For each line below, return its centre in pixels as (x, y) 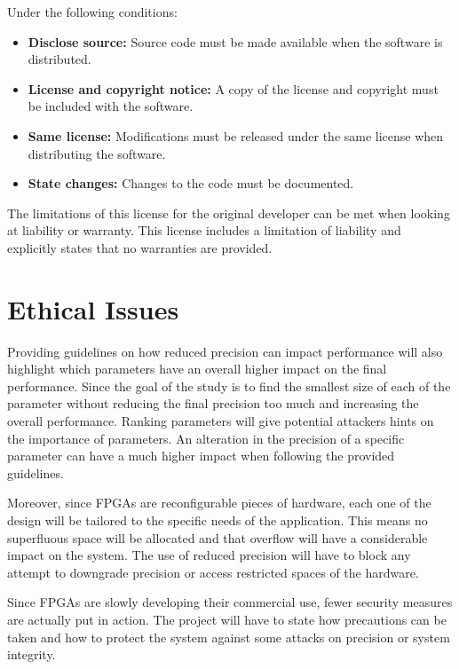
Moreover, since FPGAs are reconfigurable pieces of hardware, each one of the (219, 503)
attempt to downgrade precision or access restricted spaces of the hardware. (213, 572)
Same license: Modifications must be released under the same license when (236, 135)
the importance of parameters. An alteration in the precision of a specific (206, 438)
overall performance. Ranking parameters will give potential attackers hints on (221, 421)
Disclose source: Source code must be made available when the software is (235, 41)
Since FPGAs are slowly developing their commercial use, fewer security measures (230, 602)
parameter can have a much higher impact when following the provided (201, 456)
